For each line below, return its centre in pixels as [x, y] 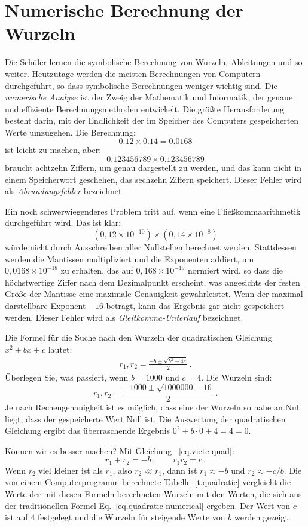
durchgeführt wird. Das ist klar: [63, 223]
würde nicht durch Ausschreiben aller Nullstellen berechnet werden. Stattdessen [151, 247]
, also [122, 470]
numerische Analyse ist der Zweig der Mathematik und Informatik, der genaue [149, 97]
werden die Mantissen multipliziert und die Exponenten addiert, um [129, 258]
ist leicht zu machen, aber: [53, 150]
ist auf [16, 517]
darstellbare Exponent [45, 305]
